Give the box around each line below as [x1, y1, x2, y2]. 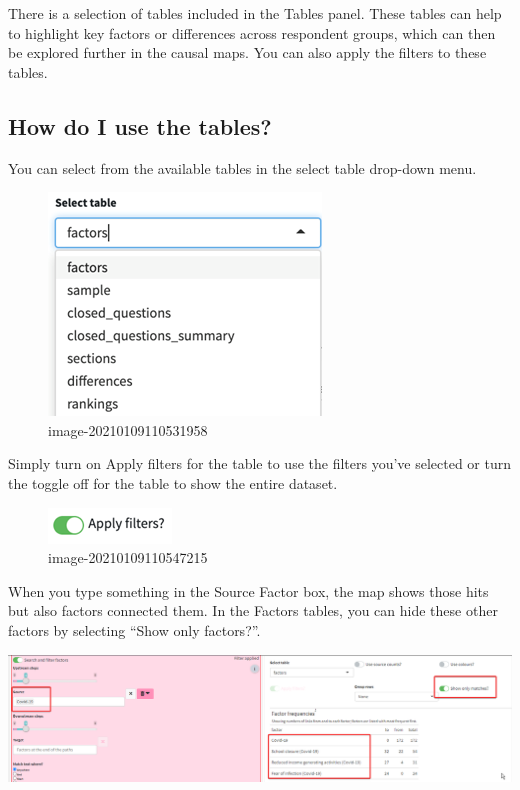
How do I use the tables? [8, 110, 272, 141]
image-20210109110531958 [48, 419, 208, 440]
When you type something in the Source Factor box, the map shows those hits [8, 580, 489, 601]
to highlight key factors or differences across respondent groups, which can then [8, 22, 496, 43]
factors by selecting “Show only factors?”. [8, 619, 261, 640]
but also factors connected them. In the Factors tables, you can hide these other [8, 600, 498, 621]
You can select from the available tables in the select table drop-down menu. [8, 157, 477, 178]
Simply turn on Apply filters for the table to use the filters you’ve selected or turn [8, 453, 512, 474]
